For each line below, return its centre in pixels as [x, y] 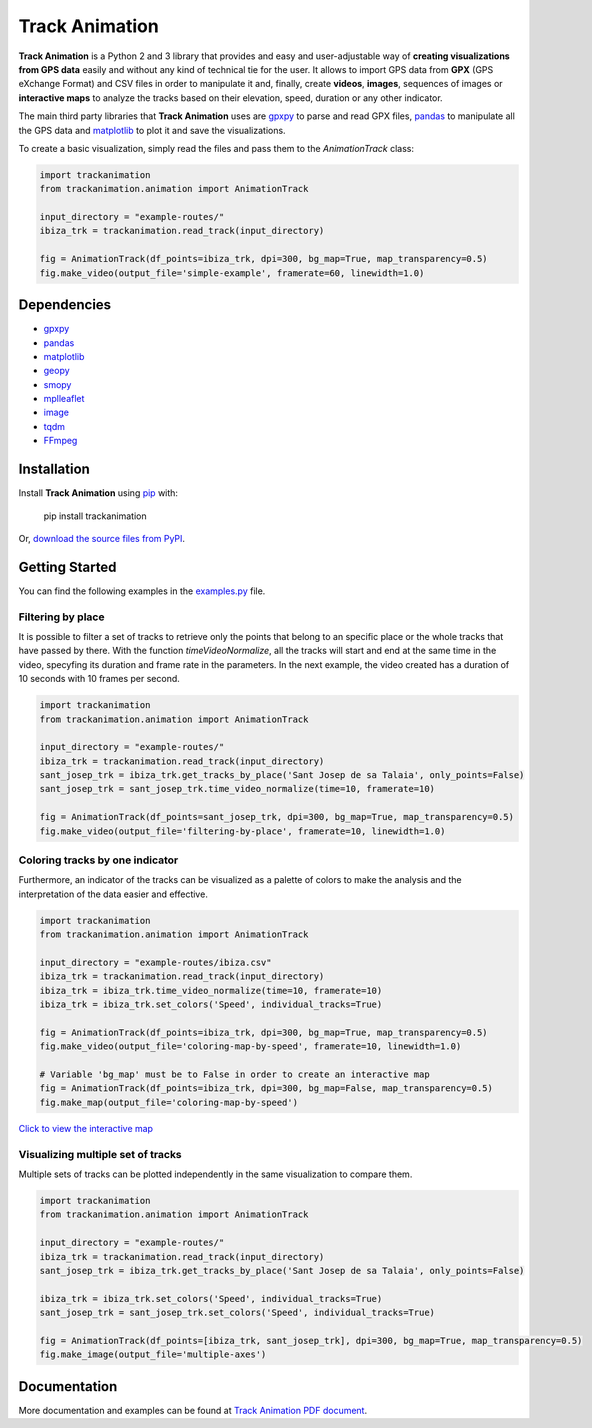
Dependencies [65, 305]
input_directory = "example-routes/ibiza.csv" [155, 962]
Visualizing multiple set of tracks [100, 1154]
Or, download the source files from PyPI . [101, 538]
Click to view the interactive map [86, 1128]
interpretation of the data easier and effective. [113, 894]
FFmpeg [60, 441]
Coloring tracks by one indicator [98, 860]
